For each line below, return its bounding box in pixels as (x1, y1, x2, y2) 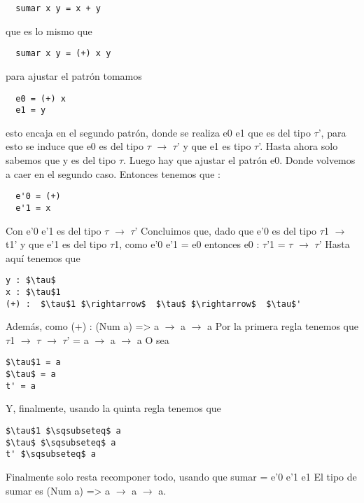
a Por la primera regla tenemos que (207, 319, 358, 333)
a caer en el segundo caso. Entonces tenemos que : (6, 166, 220, 181)
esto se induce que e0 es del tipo (6, 139, 143, 153)
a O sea (136, 332, 169, 347)
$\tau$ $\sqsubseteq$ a (6, 437, 116, 448)
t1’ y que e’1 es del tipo (6, 237, 107, 251)
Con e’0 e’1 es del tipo (6, 223, 101, 237)
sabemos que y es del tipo (6, 153, 116, 167)
